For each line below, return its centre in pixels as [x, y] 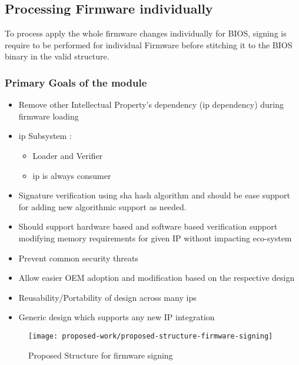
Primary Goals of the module [76, 82]
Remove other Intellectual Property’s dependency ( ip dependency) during [151, 104]
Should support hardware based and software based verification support [148, 226]
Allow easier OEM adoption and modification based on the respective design [157, 278]
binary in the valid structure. [57, 56]
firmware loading [49, 116]
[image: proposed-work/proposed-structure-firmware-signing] [151, 336]
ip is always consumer [72, 175]
